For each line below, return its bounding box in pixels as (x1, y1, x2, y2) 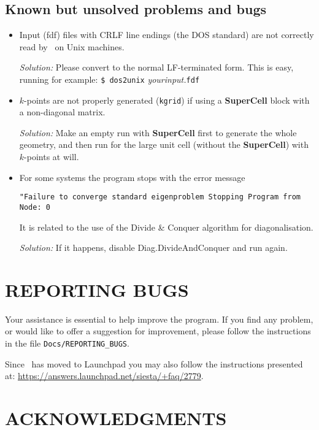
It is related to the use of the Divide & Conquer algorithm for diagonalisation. (19, 220, 313, 233)
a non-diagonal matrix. (19, 106, 106, 118)
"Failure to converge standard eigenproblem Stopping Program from (19, 193, 301, 202)
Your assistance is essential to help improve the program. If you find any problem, (5, 312, 313, 325)
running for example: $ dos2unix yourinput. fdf (19, 72, 200, 85)
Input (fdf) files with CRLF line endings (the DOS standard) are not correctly (19, 28, 314, 41)
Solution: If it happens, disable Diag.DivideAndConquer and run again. (19, 241, 288, 254)
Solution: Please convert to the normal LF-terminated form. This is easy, (19, 61, 294, 74)
